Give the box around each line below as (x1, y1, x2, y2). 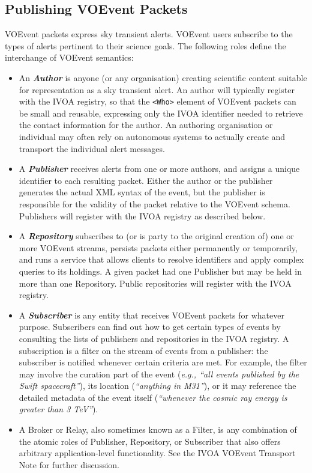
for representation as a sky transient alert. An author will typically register (19, 83, 295, 96)
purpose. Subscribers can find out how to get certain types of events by (19, 320, 281, 333)
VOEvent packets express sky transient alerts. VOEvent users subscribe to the (5, 28, 293, 40)
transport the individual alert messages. (19, 142, 165, 154)
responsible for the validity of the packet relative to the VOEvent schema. (19, 197, 290, 210)
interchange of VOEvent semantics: (5, 51, 134, 64)
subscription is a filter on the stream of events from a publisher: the (19, 344, 268, 356)
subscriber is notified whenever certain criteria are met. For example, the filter (19, 356, 307, 368)
